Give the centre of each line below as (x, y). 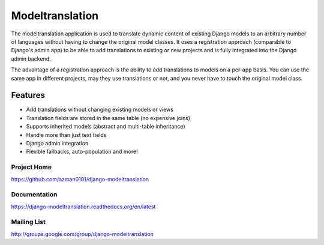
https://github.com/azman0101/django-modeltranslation (80, 179)
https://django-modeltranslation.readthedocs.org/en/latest (83, 207)
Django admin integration (57, 143)
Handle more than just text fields (66, 135)
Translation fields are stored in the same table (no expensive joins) (108, 118)
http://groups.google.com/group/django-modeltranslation (82, 234)
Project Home (31, 167)
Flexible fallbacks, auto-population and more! (82, 152)
